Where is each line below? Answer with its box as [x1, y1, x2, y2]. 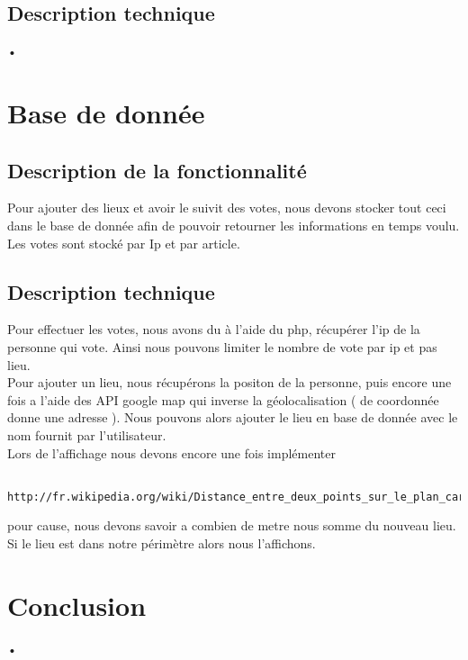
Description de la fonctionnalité [7, 156, 307, 184]
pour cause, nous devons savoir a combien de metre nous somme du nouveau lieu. [7, 516, 456, 535]
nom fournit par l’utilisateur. [7, 425, 166, 444]
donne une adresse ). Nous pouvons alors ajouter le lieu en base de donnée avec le [7, 408, 458, 427]
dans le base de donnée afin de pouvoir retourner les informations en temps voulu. [7, 215, 460, 234]
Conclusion [7, 586, 147, 623]
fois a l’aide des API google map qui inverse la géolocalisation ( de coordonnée [7, 390, 439, 409]
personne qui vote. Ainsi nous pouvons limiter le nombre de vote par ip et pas [7, 337, 437, 356]
